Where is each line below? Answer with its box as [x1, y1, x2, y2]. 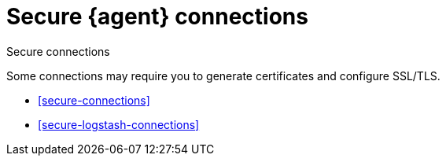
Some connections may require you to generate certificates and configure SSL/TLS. [6, 68, 440, 83]
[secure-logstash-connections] [38, 117, 200, 131]
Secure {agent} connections [6, 3, 308, 30]
